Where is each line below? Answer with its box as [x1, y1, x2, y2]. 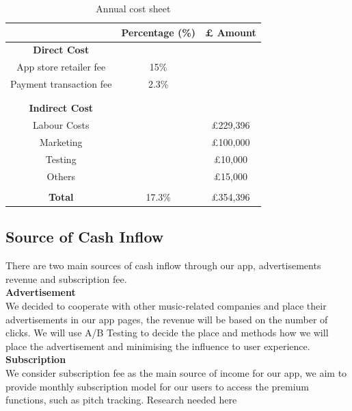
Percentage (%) [121, 25, 195, 39]
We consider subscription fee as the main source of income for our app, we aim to [5, 365, 347, 379]
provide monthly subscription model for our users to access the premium [5, 379, 310, 393]
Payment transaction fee [10, 77, 112, 91]
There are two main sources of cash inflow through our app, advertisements [5, 258, 321, 273]
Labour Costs [33, 118, 90, 132]
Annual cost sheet [96, 1, 171, 15]
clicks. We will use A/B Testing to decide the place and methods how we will [5, 325, 329, 340]
